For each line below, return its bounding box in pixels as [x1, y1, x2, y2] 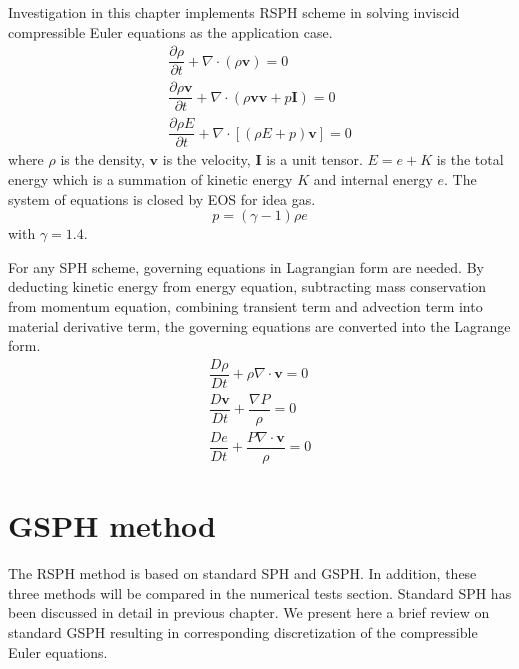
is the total [436, 149, 504, 170]
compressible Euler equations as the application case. [8, 21, 333, 42]
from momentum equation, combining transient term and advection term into [8, 296, 483, 317]
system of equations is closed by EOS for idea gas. [8, 188, 316, 209]
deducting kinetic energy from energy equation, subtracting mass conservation [8, 276, 487, 297]
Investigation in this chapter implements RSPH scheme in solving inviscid [8, 2, 460, 22]
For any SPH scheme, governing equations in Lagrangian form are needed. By [8, 256, 484, 277]
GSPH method [8, 505, 217, 546]
